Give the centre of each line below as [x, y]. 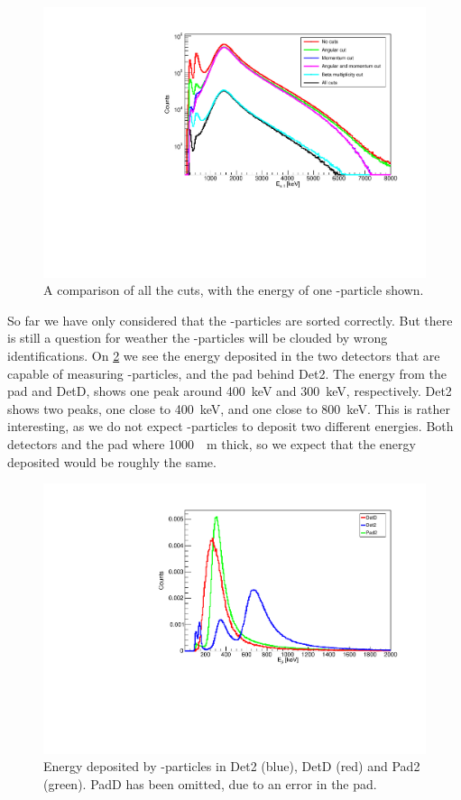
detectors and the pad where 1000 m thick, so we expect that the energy [212, 444]
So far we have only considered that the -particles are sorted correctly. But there [230, 320]
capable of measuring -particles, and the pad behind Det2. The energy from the [227, 373]
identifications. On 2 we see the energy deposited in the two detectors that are [224, 356]
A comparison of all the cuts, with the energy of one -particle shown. [234, 290]
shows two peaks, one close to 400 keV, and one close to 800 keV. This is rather [229, 408]
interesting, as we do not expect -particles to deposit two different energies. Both [230, 426]
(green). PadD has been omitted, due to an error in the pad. [210, 784]
